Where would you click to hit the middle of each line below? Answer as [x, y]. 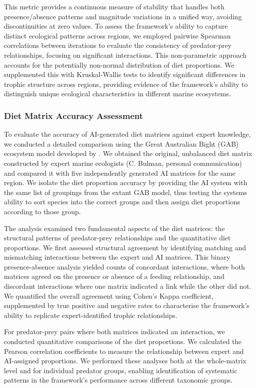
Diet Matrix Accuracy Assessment [73, 115]
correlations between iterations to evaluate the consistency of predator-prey [118, 45]
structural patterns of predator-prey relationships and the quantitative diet [117, 238]
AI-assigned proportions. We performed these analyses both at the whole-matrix [125, 361]
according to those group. [42, 211]
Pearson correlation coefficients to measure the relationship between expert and [124, 351]
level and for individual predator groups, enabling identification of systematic [121, 370]
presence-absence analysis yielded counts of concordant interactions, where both [125, 266]
